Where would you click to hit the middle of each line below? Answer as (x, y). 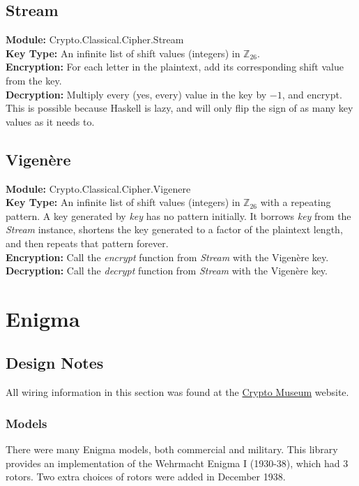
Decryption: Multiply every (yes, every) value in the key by (136, 94)
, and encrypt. (312, 94)
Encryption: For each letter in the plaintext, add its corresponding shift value (175, 67)
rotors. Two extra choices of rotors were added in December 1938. (146, 477)
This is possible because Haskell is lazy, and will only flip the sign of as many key (179, 108)
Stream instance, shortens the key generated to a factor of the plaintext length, (174, 229)
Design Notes (55, 363)
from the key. (34, 80)
